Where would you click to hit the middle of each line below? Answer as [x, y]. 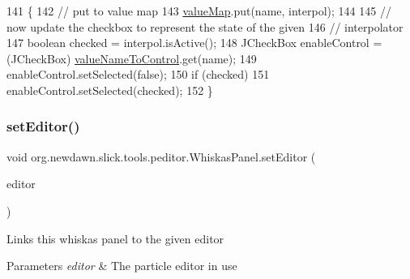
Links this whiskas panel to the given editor [115, 238]
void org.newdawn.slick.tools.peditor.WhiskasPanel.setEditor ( [161, 156]
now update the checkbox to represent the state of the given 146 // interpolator [205, 26]
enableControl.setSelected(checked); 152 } [110, 90]
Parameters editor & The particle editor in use [122, 266]
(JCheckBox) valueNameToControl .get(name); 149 [132, 58]
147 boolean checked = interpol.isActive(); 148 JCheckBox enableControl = [194, 43]
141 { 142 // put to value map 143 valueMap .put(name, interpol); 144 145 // [199, 11]
